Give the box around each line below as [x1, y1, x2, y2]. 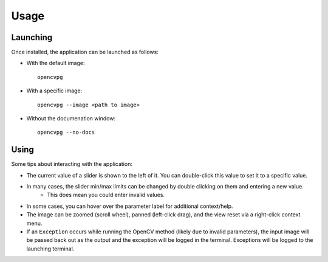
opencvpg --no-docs [37, 129, 95, 136]
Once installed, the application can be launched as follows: [11, 49, 159, 56]
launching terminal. [26, 245, 75, 252]
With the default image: [26, 60, 85, 67]
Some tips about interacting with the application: [11, 160, 133, 168]
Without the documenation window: [26, 115, 115, 122]
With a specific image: [26, 87, 83, 94]
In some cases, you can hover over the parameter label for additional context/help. [26, 202, 233, 210]
